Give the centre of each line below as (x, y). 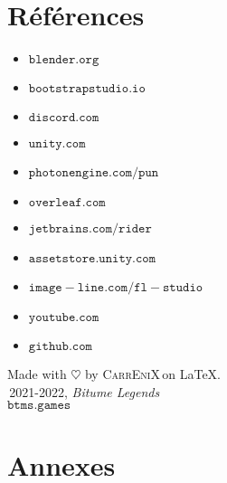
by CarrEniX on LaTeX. (152, 374)
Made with (37, 374)
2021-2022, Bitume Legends (85, 391)
